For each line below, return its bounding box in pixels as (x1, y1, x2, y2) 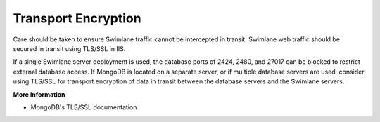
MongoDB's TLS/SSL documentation (30, 102, 137, 111)
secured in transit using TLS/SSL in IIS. (13, 44, 126, 53)
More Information (13, 90, 66, 98)
